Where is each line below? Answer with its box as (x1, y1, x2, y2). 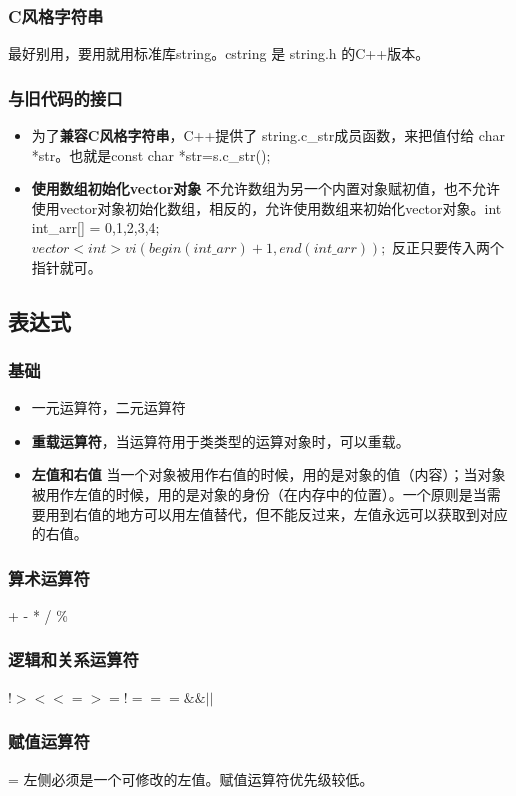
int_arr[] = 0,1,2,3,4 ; (31, 217, 160, 238)
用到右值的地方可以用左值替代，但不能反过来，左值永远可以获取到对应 (45, 503, 508, 524)
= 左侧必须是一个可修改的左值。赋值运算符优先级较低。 (8, 768, 374, 789)
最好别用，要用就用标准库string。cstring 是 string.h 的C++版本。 (8, 43, 430, 64)
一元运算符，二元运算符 (31, 397, 186, 418)
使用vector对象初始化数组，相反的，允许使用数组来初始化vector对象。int (31, 197, 502, 218)
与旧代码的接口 (8, 85, 123, 110)
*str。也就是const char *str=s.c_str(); (31, 144, 271, 165)
